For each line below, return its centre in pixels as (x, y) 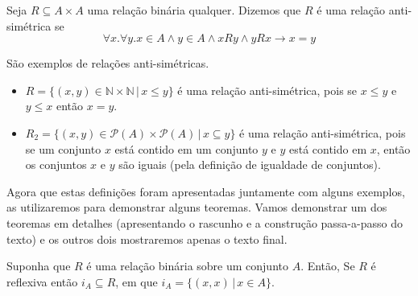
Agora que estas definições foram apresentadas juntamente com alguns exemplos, (206, 191)
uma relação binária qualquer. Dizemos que (194, 10)
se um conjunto (63, 148)
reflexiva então (42, 281)
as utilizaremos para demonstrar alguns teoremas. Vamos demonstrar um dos (197, 207)
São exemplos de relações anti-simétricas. (108, 63)
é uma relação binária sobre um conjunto (187, 266)
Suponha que (39, 266)
